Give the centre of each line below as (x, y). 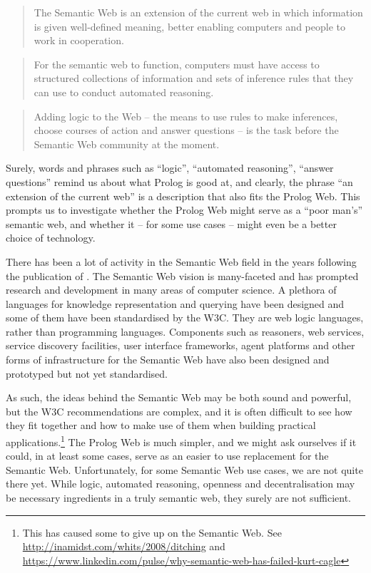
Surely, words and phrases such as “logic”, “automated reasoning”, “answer (170, 168)
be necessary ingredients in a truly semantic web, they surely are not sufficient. (179, 498)
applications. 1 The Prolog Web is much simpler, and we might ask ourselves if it (181, 441)
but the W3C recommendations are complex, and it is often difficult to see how (179, 411)
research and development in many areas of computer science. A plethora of (171, 290)
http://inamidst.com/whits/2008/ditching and (124, 546)
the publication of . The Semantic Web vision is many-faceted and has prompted (182, 275)
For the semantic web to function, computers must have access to (177, 64)
